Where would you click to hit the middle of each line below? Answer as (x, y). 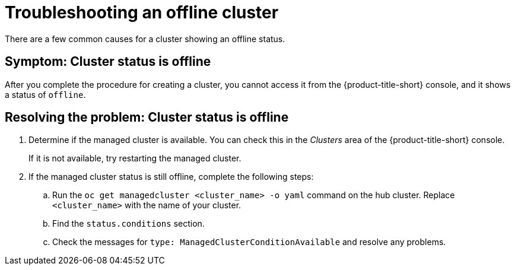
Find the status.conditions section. (128, 224)
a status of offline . (45, 94)
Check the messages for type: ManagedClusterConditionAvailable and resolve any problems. (249, 242)
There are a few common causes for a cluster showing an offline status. (145, 39)
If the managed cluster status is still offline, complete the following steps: (171, 177)
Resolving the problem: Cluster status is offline (147, 117)
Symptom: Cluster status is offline (108, 62)
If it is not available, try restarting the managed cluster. (135, 158)
